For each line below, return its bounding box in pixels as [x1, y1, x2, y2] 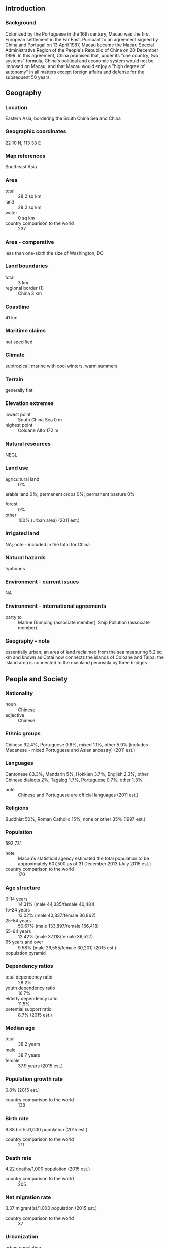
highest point [5, 422, 33, 428]
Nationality [5, 690, 33, 697]
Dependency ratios [5, 962, 53, 969]
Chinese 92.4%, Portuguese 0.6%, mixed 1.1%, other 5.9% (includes [5, 741, 148, 748]
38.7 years [18, 1052, 41, 1058]
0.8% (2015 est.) [5, 1087, 40, 1093]
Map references [5, 152, 46, 159]
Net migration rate [5, 1194, 51, 1201]
